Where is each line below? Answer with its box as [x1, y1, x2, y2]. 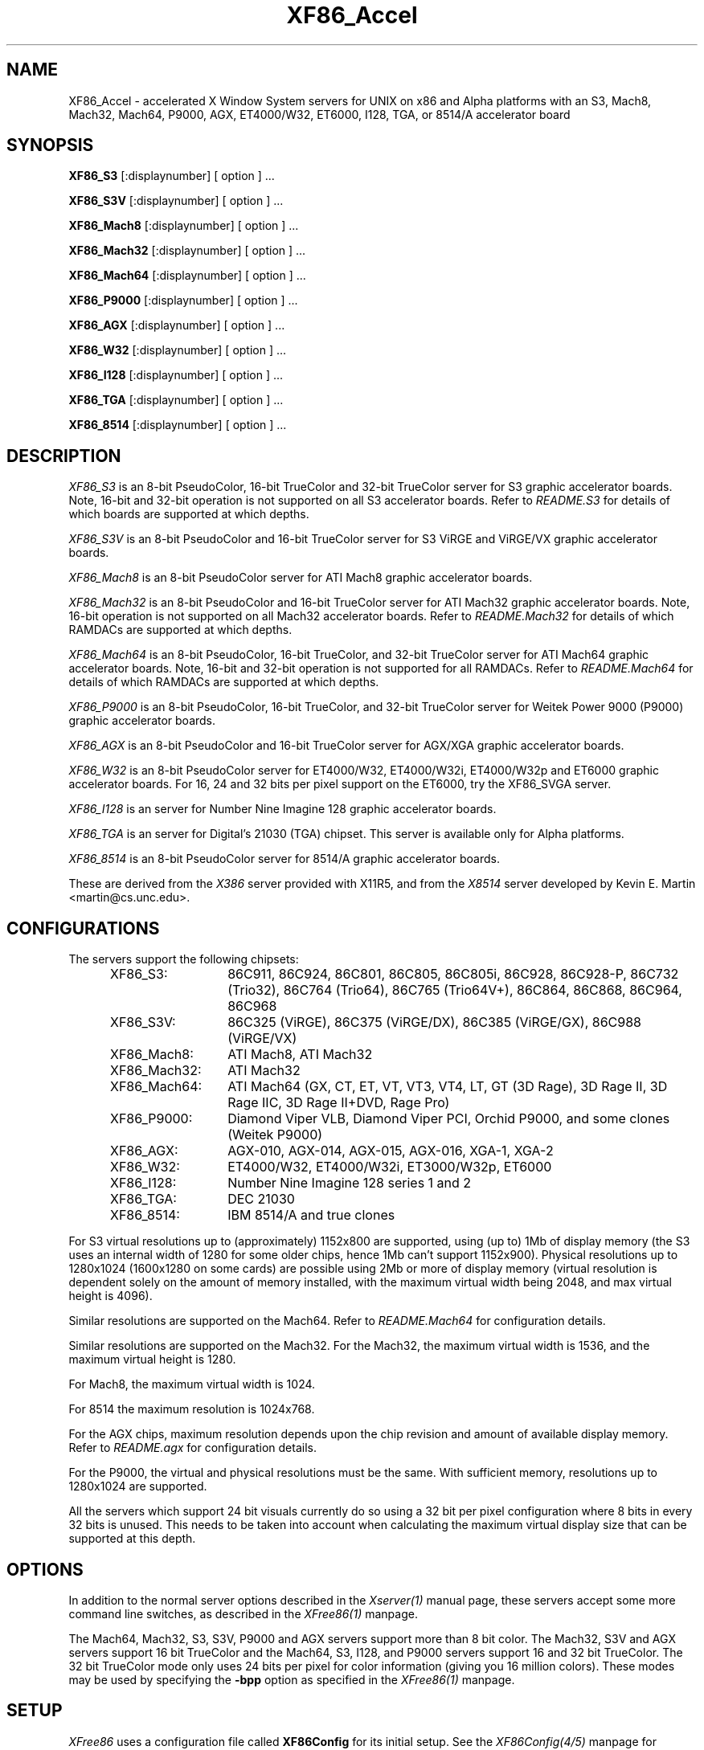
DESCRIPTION [6, 445, 121, 466]
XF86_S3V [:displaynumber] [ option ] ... [68, 194, 284, 208]
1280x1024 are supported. [68, 1479, 207, 1494]
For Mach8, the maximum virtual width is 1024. [68, 1377, 316, 1392]
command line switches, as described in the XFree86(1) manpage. [68, 1606, 418, 1621]
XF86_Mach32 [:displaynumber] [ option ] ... [68, 243, 306, 258]
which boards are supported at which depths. [68, 507, 309, 521]
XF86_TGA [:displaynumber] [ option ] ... [68, 393, 284, 407]
